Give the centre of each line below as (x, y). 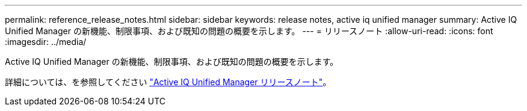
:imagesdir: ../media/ (46, 42)
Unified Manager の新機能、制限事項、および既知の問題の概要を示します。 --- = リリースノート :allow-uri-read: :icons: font (249, 31)
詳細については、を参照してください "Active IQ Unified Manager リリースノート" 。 (168, 82)
